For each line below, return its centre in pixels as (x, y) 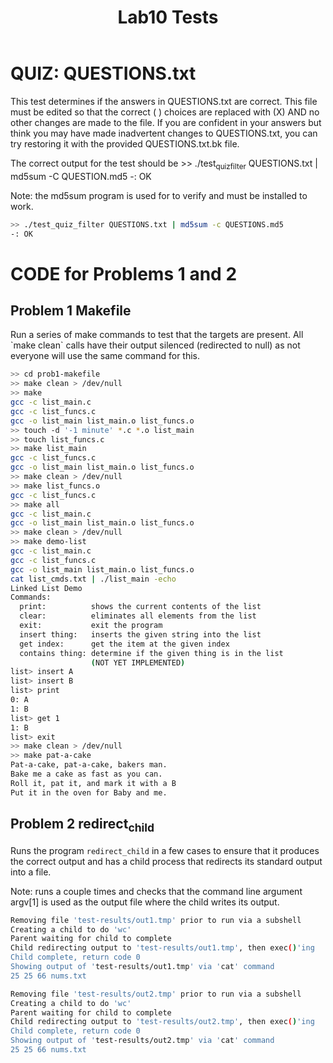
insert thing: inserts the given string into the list (140, 634)
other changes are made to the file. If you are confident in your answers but (166, 122)
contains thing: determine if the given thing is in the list (151, 653)
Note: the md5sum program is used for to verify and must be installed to (159, 195)
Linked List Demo (46, 588)
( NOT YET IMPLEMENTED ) (138, 662)
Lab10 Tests (168, 17)
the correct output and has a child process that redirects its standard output (166, 861)
